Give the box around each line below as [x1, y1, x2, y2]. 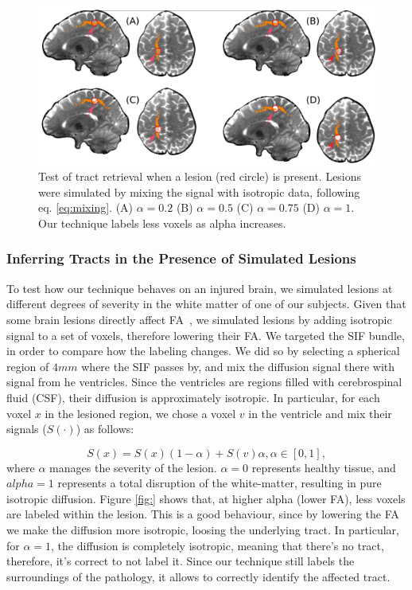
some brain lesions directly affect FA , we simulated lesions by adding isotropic [6, 311, 392, 327]
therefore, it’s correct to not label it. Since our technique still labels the [6, 553, 355, 569]
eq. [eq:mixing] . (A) [38, 199, 134, 216]
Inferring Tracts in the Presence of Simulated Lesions [6, 248, 356, 268]
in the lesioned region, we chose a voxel [45, 404, 236, 421]
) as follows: [76, 420, 134, 437]
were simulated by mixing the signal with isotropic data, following [38, 183, 360, 200]
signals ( [6, 420, 47, 437]
